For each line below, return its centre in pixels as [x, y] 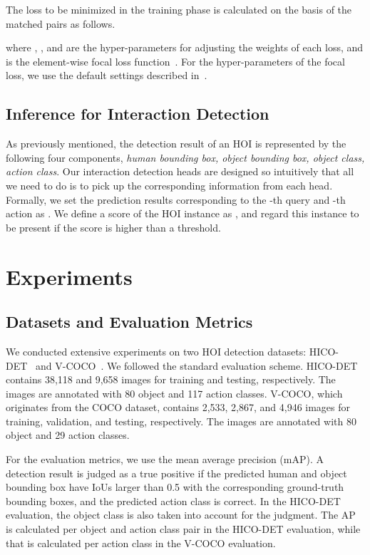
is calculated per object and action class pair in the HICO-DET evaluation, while [183, 529]
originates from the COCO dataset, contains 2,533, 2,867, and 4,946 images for [178, 407]
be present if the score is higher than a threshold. [113, 227]
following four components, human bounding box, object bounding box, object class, [185, 157]
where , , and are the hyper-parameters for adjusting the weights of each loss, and [185, 47]
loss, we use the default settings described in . [107, 75]
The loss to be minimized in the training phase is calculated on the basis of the [179, 9]
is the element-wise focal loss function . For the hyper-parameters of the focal [175, 61]
